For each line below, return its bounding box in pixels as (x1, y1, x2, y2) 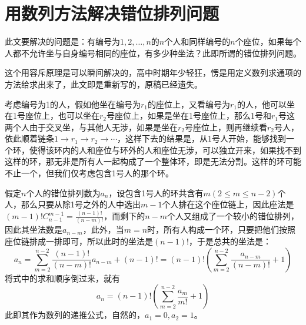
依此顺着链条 (5, 132, 54, 145)
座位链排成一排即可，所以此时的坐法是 (5, 235, 153, 247)
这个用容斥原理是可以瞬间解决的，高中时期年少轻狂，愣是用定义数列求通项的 (5, 66, 301, 79)
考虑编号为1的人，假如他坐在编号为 (5, 98, 141, 110)
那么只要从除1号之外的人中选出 (21, 198, 141, 210)
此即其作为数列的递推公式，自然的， (5, 309, 145, 321)
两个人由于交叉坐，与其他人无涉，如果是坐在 (5, 120, 178, 133)
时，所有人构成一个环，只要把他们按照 (147, 223, 296, 236)
